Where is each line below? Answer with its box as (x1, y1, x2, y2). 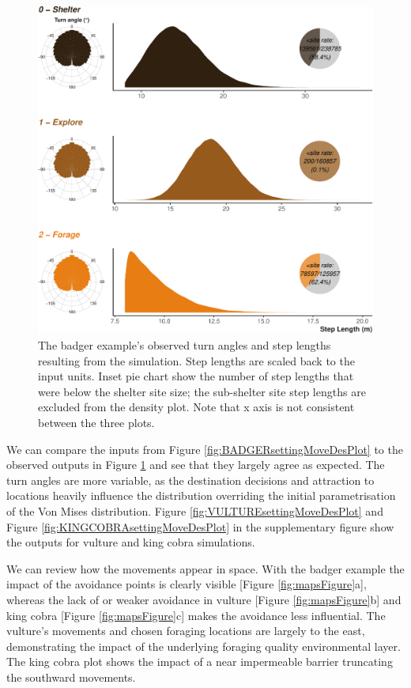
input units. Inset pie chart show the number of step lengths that (38, 368, 354, 384)
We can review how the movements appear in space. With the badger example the (6, 560, 405, 576)
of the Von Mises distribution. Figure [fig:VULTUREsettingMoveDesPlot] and (6, 502, 383, 519)
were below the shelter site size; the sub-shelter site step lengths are (38, 383, 366, 399)
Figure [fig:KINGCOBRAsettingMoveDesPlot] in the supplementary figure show (6, 518, 394, 535)
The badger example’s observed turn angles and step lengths (38, 337, 331, 353)
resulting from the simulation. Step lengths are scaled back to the (38, 352, 355, 369)
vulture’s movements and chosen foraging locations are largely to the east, (6, 622, 365, 639)
